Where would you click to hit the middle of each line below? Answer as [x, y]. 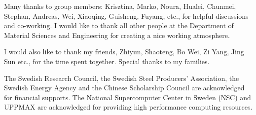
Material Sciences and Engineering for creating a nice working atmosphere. [117, 35]
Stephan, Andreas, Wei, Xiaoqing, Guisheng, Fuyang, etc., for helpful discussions [126, 16]
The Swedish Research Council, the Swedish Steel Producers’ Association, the [122, 78]
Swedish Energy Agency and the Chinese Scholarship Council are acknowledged [124, 88]
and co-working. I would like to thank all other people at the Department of [119, 25]
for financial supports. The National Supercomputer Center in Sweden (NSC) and [128, 97]
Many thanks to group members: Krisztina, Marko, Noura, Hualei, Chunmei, [120, 6]
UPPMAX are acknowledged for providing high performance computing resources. [128, 107]
